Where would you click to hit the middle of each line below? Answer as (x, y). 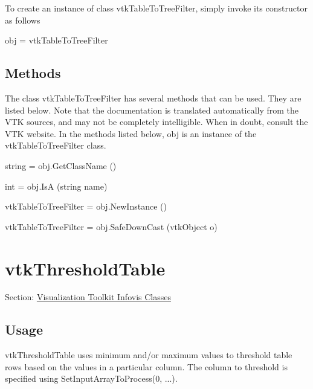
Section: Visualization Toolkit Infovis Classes (88, 297)
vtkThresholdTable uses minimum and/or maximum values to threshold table (149, 355)
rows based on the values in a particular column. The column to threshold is (146, 366)
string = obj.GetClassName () (61, 165)
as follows (23, 20)
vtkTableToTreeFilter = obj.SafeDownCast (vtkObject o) (111, 226)
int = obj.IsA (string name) (56, 186)
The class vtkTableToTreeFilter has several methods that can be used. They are (153, 98)
